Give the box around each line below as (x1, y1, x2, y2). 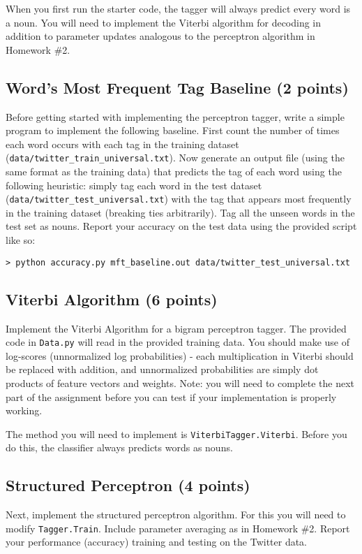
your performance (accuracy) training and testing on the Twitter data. (6, 534, 308, 549)
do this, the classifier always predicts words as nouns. (6, 440, 233, 455)
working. (6, 403, 43, 418)
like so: (6, 233, 36, 247)
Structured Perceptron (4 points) (6, 474, 250, 496)
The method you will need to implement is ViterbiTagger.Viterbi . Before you (6, 426, 347, 441)
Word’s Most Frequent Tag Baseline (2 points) (6, 76, 349, 98)
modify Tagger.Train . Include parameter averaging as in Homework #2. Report (6, 520, 350, 535)
